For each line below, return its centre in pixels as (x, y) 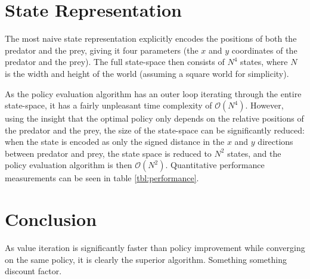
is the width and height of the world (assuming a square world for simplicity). (147, 73)
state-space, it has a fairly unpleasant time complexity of (108, 105)
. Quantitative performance (215, 165)
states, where (264, 62)
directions (275, 142)
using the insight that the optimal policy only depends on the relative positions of (154, 118)
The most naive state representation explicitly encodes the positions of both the (151, 38)
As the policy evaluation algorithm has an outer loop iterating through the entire (153, 93)
